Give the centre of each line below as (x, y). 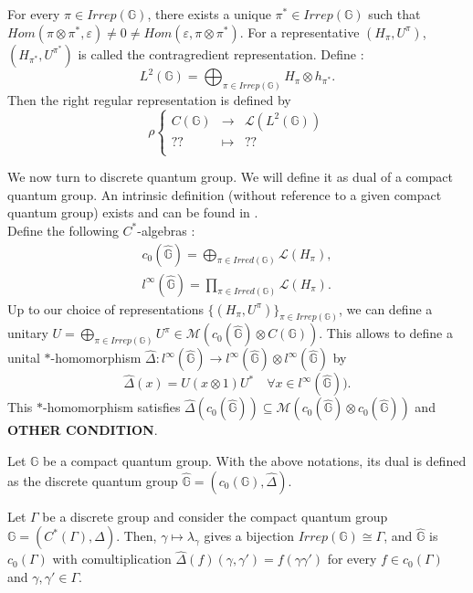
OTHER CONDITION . (83, 430)
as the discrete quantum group (93, 480)
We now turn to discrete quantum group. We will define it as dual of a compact (230, 177)
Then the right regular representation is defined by (149, 99)
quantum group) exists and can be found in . (133, 212)
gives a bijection (249, 536)
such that (394, 14)
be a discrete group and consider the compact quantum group (215, 516)
